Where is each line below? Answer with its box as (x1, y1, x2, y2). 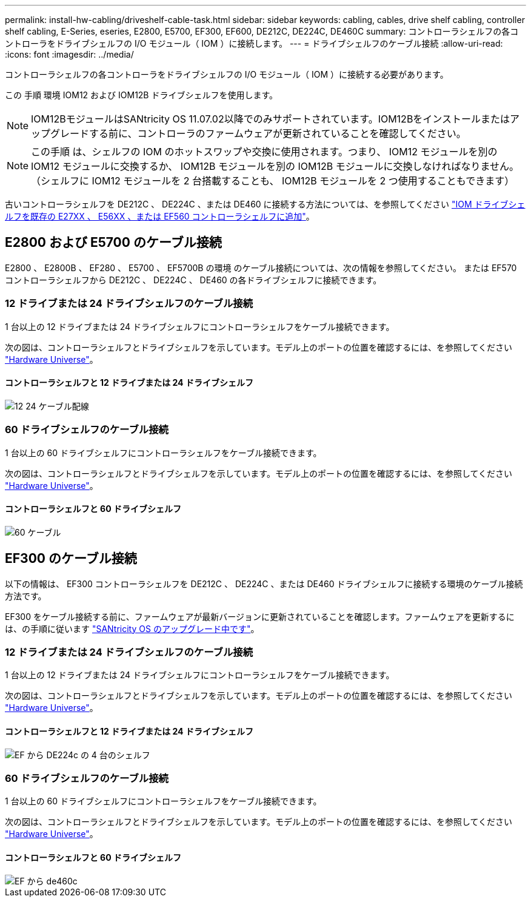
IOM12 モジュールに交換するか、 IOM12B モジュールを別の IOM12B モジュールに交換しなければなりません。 (31, 160, 519, 172)
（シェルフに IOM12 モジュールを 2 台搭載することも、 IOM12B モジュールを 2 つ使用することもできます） (31, 175, 515, 187)
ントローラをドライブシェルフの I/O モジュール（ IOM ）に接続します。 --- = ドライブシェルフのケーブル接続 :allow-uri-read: (5, 38, 503, 49)
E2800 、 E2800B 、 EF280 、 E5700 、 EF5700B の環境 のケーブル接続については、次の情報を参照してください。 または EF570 (5, 262, 517, 273)
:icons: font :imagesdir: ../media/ (5, 49, 134, 59)
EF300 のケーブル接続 (5, 551, 137, 567)
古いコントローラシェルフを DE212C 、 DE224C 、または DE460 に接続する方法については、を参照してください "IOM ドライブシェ (5, 199, 526, 209)
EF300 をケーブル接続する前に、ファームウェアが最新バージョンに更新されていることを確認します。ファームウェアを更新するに (5, 611, 515, 622)
